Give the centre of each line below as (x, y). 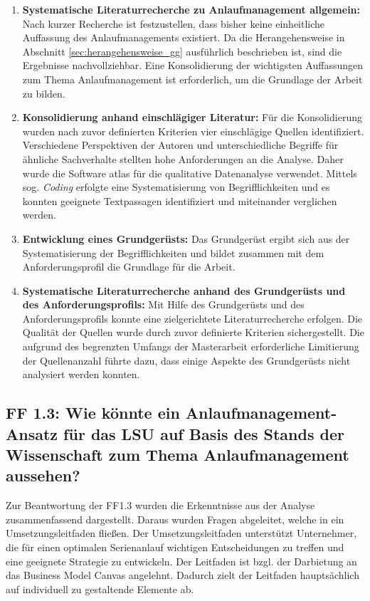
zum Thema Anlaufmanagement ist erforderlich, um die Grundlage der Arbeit (192, 79)
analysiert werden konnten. (81, 374)
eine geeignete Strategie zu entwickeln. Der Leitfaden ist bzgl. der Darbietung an (181, 561)
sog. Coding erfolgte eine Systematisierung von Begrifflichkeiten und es (176, 187)
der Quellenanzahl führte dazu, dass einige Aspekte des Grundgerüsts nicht (186, 360)
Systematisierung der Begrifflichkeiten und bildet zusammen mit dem (173, 252)
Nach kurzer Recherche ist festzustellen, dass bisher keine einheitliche (174, 23)
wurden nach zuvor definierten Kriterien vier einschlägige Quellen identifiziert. (193, 131)
